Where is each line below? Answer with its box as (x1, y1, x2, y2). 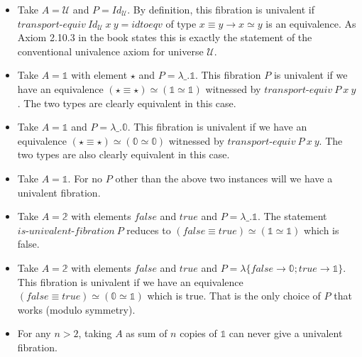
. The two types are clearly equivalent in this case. (17, 95, 236, 110)
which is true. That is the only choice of (147, 288, 321, 303)
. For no (67, 170, 103, 185)
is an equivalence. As (265, 16, 356, 31)
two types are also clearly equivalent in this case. (17, 147, 230, 162)
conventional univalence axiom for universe (17, 43, 204, 58)
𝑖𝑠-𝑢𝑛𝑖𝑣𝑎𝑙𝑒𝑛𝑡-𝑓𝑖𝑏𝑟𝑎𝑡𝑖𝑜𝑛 (17, 226, 115, 236)
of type (165, 16, 197, 31)
